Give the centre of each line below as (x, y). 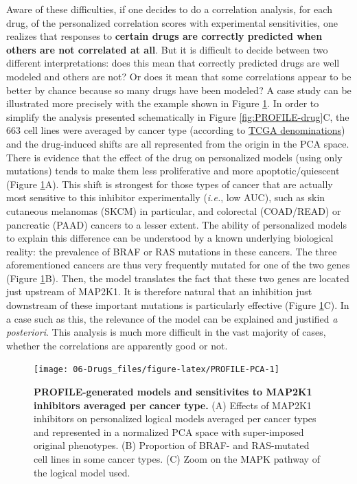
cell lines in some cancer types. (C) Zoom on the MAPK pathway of (177, 459)
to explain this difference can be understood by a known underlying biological (170, 238)
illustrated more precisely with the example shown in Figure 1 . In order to (163, 103)
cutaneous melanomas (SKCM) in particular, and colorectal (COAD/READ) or (174, 210)
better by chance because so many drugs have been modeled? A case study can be (179, 90)
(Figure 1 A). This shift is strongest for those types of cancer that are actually (170, 184)
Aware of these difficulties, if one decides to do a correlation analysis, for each (169, 9)
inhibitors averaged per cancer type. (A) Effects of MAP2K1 (173, 405)
